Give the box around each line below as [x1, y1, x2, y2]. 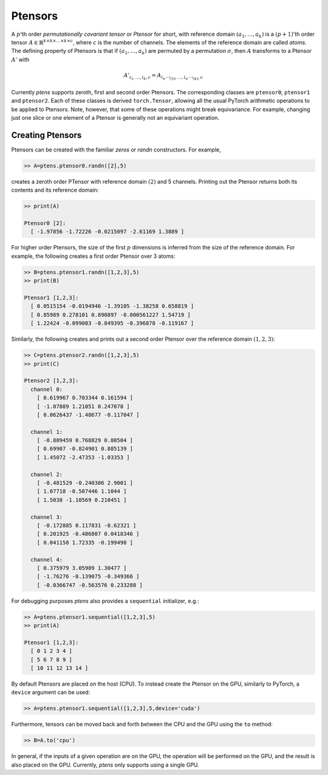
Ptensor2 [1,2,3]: [24, 377, 79, 384]
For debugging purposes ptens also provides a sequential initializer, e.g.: [11, 597, 199, 605]
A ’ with [11, 55, 30, 63]
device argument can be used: [11, 689, 91, 696]
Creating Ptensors [11, 130, 82, 140]
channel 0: [30, 386, 63, 392]
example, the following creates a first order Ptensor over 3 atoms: [11, 252, 176, 260]
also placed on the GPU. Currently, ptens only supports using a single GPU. [11, 761, 200, 768]
